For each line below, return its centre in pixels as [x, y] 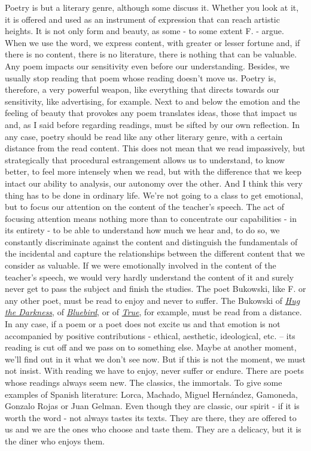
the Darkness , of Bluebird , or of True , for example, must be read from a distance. [153, 312]
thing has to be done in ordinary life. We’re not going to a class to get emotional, [154, 195]
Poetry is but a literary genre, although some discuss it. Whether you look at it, [152, 7]
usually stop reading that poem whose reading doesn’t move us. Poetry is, [141, 77]
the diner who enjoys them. [55, 441]
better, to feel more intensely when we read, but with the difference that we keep [153, 171]
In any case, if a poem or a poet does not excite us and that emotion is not [143, 324]
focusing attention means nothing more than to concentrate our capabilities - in [151, 218]
